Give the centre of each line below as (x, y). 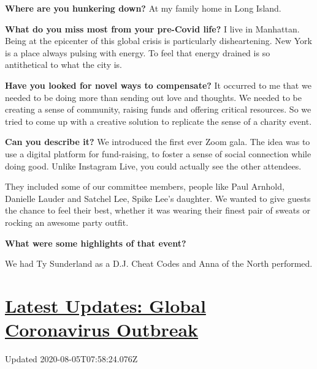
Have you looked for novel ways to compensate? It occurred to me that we (158, 85)
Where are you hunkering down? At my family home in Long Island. (143, 8)
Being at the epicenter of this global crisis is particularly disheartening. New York (158, 41)
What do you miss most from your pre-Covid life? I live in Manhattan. (152, 28)
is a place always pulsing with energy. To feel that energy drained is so (138, 52)
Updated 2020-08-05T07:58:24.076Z (71, 359)
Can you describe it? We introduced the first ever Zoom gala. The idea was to (158, 142)
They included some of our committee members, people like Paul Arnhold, (145, 186)
